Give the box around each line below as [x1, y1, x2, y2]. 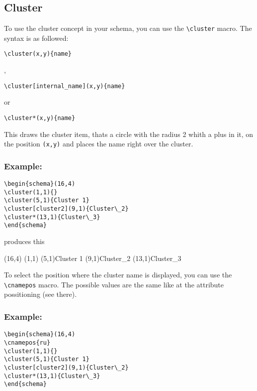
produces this [4, 236, 45, 247]
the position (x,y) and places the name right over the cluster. [4, 138, 193, 149]
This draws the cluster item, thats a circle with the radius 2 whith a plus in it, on [4, 129, 254, 139]
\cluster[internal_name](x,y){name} [4, 82, 125, 90]
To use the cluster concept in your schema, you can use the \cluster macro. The [4, 23, 252, 33]
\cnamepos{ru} [4, 339, 51, 346]
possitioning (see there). [4, 289, 77, 299]
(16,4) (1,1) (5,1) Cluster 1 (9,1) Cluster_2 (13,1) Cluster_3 [4, 253, 181, 263]
